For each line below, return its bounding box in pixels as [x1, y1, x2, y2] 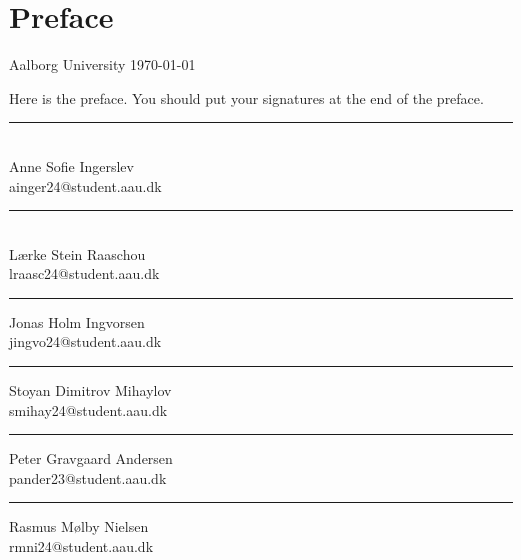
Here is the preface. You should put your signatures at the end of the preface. [9, 87, 484, 108]
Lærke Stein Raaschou [9, 243, 146, 264]
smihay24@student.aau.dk [9, 399, 168, 420]
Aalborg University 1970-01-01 [9, 54, 196, 75]
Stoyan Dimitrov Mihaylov [9, 380, 172, 401]
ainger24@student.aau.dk [9, 175, 162, 196]
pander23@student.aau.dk [9, 467, 167, 488]
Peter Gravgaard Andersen [9, 448, 173, 469]
